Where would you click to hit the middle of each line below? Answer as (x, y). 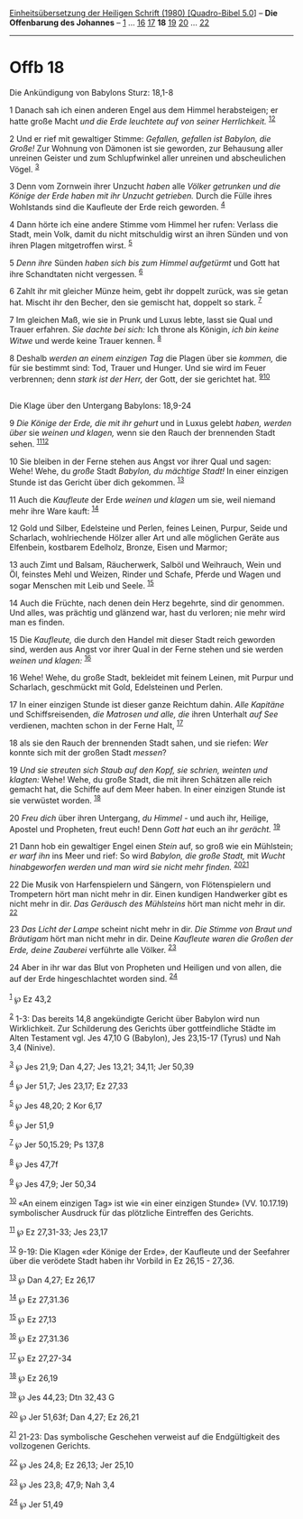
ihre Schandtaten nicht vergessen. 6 (76, 273)
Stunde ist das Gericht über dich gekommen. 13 (97, 481)
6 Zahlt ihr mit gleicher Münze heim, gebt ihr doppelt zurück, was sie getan (149, 292)
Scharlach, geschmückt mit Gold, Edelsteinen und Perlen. (116, 687)
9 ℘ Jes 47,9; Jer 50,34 (53, 1183)
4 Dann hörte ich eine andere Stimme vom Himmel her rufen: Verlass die (144, 224)
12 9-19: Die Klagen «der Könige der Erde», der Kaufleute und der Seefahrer (150, 1251)
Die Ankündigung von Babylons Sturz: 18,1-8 (92, 92)
